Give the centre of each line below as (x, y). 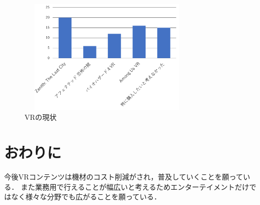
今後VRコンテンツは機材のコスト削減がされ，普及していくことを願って (124, 177)
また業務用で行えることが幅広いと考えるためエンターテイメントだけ (135, 186)
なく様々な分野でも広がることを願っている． (86, 197)
